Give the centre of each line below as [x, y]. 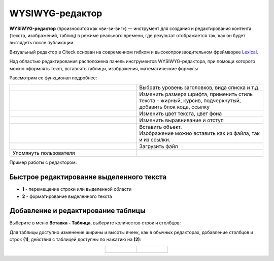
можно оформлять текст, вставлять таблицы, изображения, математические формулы [104, 68]
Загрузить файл [159, 147]
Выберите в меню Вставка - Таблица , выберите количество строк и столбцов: [95, 223]
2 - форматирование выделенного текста [67, 196]
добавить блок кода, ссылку [175, 107]
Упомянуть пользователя [44, 153]
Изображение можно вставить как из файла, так [199, 133]
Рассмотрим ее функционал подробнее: [53, 78]
